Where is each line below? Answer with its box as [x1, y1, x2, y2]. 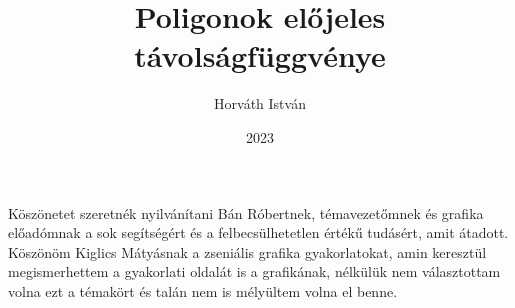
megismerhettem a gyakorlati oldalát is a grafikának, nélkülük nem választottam [8, 261, 501, 282]
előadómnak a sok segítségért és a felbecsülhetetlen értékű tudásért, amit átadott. [8, 222, 509, 243]
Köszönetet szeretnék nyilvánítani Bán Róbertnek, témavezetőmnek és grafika [8, 202, 484, 223]
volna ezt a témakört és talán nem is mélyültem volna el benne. [8, 280, 398, 301]
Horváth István [214, 93, 306, 114]
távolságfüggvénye [134, 35, 386, 76]
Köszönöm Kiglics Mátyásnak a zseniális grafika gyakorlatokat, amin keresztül [8, 241, 487, 262]
